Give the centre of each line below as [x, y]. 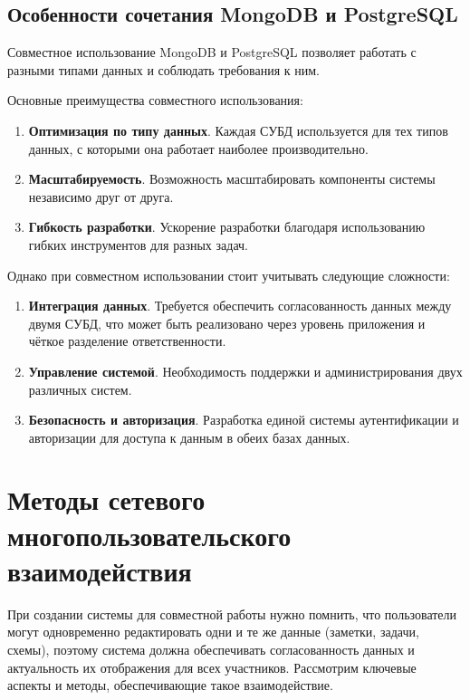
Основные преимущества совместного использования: [155, 100]
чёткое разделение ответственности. [127, 341]
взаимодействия [100, 570]
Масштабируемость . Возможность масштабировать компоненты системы [232, 179]
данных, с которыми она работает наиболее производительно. [198, 148]
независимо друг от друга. [101, 196]
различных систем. [80, 389]
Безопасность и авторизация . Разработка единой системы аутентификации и [244, 420]
